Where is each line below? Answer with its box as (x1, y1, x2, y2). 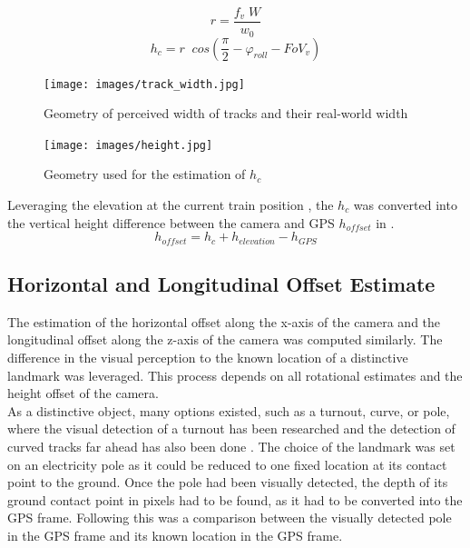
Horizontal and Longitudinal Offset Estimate (7, 270, 436, 298)
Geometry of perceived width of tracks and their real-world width (44, 104, 408, 123)
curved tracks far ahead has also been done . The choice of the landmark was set (7, 437, 455, 456)
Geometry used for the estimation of (44, 164, 246, 184)
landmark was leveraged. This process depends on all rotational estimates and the (7, 365, 463, 384)
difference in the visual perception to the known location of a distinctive (7, 348, 408, 367)
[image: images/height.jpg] (44, 138, 213, 152)
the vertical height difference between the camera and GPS (7, 213, 335, 232)
